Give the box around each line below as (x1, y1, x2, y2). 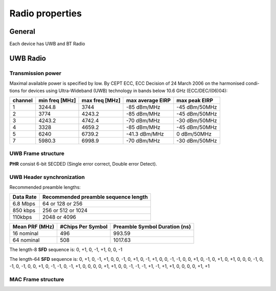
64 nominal (12, 237, 40, 244)
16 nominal (12, 230, 38, 237)
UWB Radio (9, 54, 46, 62)
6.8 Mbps (12, 200, 36, 207)
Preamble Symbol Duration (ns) (113, 223, 191, 230)
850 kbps (12, 207, 36, 214)
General (9, 27, 36, 36)
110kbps (12, 214, 32, 221)
